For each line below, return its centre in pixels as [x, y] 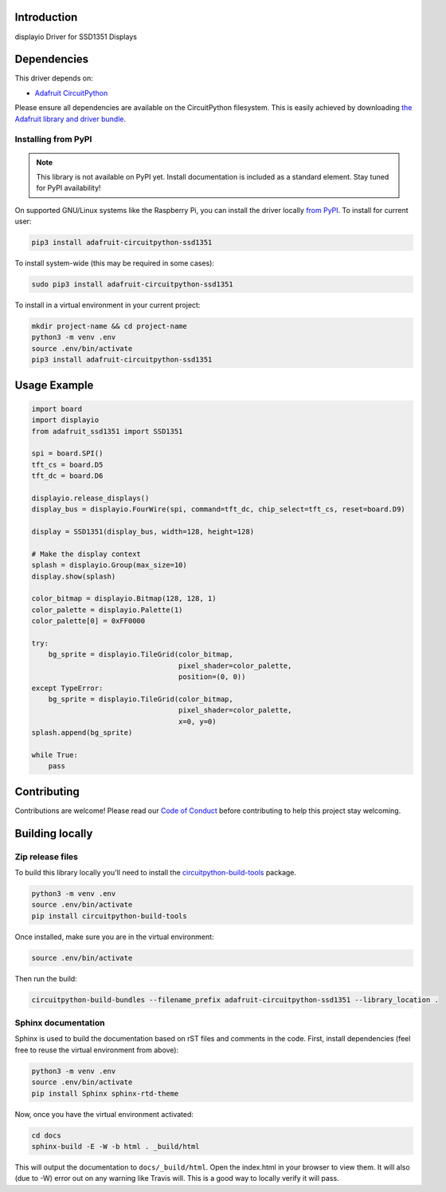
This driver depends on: [54, 78]
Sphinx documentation [60, 1023]
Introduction [46, 17]
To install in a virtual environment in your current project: [108, 305]
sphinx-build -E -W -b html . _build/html [115, 1146]
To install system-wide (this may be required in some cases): [115, 263]
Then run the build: [46, 978]
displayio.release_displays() [90, 498]
